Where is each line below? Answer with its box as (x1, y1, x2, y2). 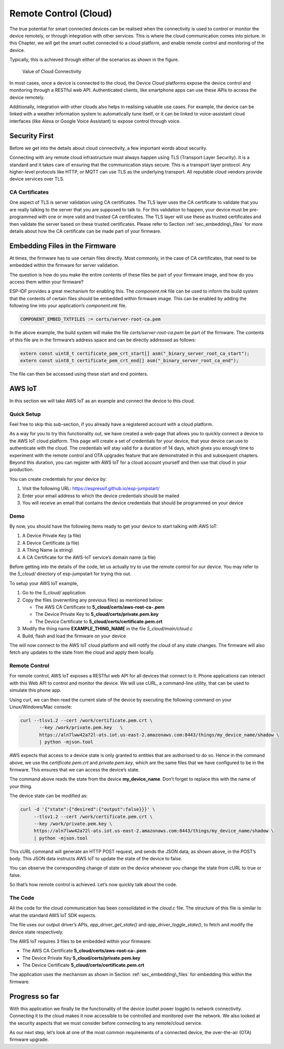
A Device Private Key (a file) (22, 533, 81, 539)
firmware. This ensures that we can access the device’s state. (9, 766, 140, 772)
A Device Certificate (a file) (22, 539, 79, 546)
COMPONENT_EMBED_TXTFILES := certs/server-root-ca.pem (20, 316, 161, 322)
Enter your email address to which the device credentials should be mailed (22, 493, 180, 499)
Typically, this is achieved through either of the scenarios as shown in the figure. (9, 56, 179, 63)
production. (9, 467, 34, 473)
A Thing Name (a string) (22, 547, 73, 553)
